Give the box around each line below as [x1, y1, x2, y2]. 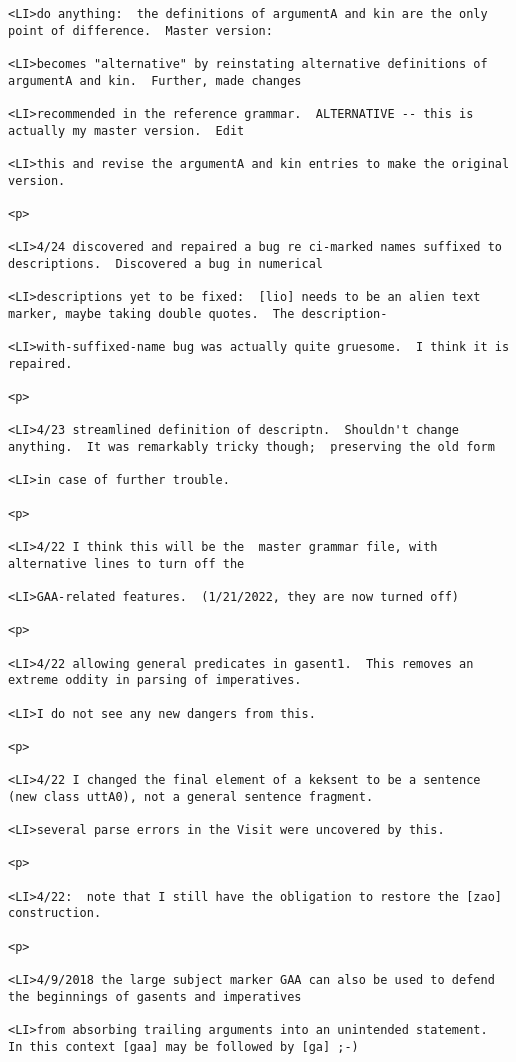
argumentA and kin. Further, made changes [8, 73, 302, 88]
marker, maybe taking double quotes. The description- [8, 306, 388, 321]
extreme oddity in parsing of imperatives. [8, 673, 302, 688]
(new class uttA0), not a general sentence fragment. [8, 789, 374, 804]
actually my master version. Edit [8, 123, 245, 138]
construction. [8, 906, 102, 921]
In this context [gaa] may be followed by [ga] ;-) [8, 1039, 359, 1054]
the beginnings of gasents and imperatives [8, 989, 302, 1004]
